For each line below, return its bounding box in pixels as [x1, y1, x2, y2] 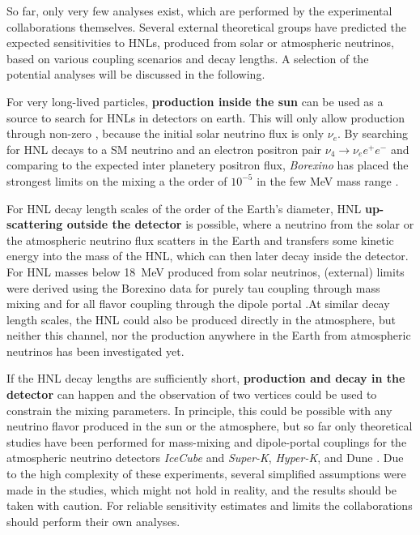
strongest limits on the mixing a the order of [6, 172, 227, 189]
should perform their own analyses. [6, 512, 180, 529]
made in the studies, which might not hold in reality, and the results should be [6, 481, 397, 498]
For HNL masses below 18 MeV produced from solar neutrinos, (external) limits [6, 263, 405, 280]
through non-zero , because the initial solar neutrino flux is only [6, 125, 325, 142]
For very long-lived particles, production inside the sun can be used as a [6, 92, 384, 109]
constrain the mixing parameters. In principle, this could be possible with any [6, 401, 392, 418]
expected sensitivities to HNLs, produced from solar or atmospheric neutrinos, [6, 34, 394, 51]
